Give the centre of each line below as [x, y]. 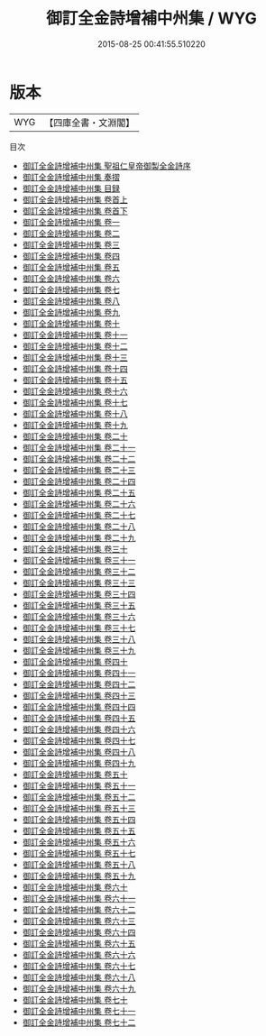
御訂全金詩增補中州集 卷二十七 [79, 515]
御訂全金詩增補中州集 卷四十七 [79, 740]
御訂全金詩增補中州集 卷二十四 [79, 481]
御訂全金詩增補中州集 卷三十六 [79, 616]
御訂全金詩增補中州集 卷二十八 [79, 526]
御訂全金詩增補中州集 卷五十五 [79, 830]
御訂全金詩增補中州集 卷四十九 [79, 763]
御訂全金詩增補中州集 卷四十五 [79, 718]
